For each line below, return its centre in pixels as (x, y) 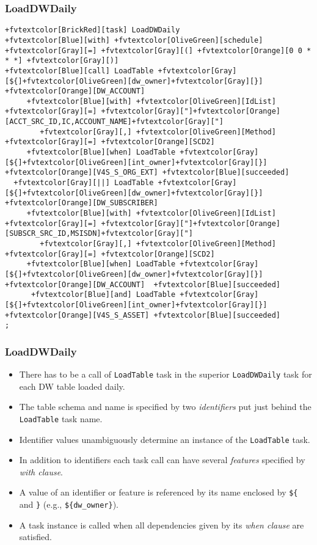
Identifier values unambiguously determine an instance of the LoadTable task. (165, 439)
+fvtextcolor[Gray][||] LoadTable (84, 183)
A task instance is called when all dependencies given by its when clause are (162, 525)
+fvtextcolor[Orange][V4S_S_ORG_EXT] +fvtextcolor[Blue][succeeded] (147, 173)
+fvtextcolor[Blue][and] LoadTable (103, 295)
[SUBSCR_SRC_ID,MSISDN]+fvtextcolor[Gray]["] (99, 234)
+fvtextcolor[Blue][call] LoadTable (79, 71)
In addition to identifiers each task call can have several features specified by (162, 460)
